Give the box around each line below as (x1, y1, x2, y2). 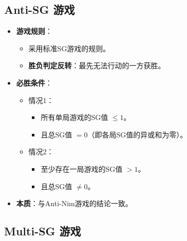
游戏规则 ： (16, 26, 52, 36)
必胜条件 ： (16, 77, 52, 88)
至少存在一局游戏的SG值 (41, 163, 123, 174)
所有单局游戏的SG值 (41, 112, 108, 123)
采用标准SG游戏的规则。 (28, 43, 110, 53)
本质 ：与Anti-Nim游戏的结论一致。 (16, 198, 133, 209)
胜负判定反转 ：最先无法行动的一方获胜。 (28, 60, 165, 71)
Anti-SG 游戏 (4, 2, 75, 17)
